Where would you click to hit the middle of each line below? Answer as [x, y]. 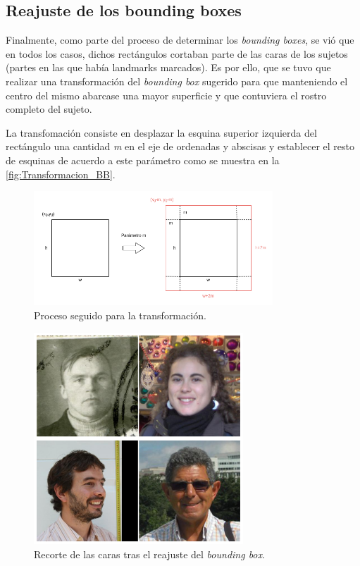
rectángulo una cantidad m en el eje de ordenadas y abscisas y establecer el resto [180, 146]
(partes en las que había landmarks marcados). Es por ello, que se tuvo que [168, 67]
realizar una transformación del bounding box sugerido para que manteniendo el [177, 81]
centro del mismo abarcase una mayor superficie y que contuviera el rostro [166, 95]
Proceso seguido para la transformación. [120, 315]
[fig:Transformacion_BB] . [61, 174]
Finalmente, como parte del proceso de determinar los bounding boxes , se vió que [180, 40]
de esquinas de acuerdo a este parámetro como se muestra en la [143, 160]
